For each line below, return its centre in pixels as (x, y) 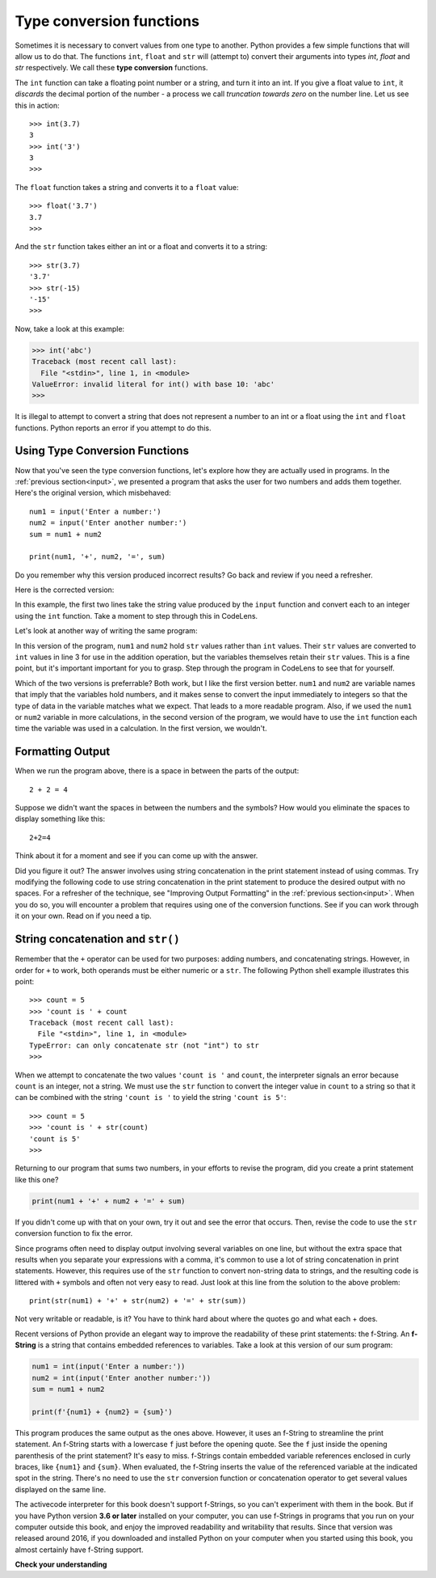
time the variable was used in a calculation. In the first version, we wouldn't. (141, 729)
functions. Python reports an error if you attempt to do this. (113, 428)
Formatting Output (63, 752)
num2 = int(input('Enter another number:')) (122, 1378)
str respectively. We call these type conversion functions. (111, 68)
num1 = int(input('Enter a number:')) (109, 1366)
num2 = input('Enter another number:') (108, 523)
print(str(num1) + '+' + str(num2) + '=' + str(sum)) (138, 1301)
